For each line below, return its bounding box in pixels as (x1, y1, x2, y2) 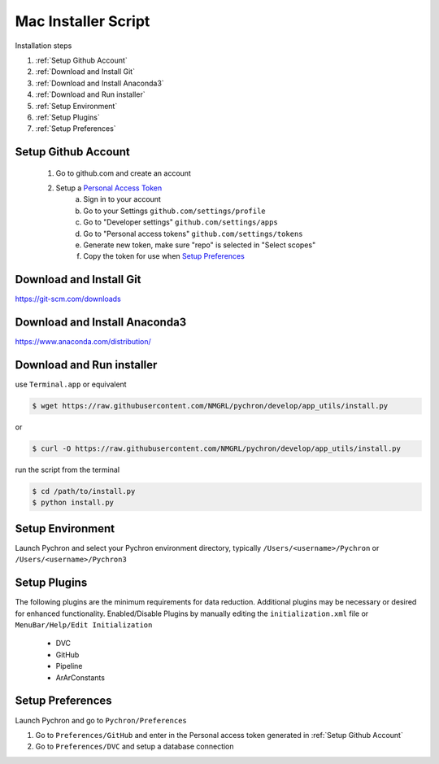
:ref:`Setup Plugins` (35, 112, 101, 122)
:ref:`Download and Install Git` (35, 67, 136, 76)
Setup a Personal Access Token (55, 183, 163, 193)
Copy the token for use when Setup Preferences (83, 251, 246, 261)
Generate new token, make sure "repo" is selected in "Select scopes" (83, 240, 316, 250)
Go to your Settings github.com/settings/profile (83, 206, 266, 216)
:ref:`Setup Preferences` (35, 124, 117, 133)
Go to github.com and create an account (55, 168, 191, 178)
